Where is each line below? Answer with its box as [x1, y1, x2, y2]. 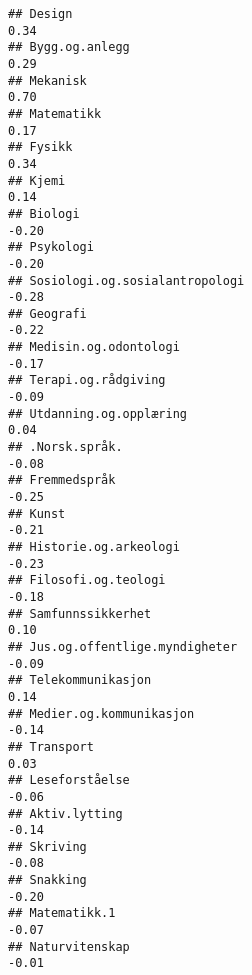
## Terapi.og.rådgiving [8, 373, 166, 388]
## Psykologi [8, 240, 94, 255]
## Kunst [8, 506, 66, 521]
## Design [8, 7, 73, 21]
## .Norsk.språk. [8, 440, 123, 455]
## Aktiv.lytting [8, 806, 123, 821]
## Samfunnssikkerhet [8, 606, 152, 621]
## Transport [8, 739, 94, 754]
